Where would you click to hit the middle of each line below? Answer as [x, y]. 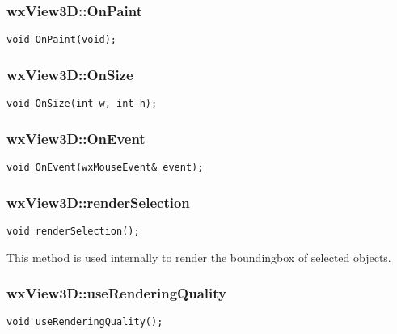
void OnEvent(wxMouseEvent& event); [105, 167]
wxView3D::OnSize [70, 74]
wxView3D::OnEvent [76, 138]
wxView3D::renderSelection [98, 202]
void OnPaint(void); [62, 40]
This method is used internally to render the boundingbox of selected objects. [199, 257]
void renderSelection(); [73, 231]
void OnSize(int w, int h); [82, 104]
